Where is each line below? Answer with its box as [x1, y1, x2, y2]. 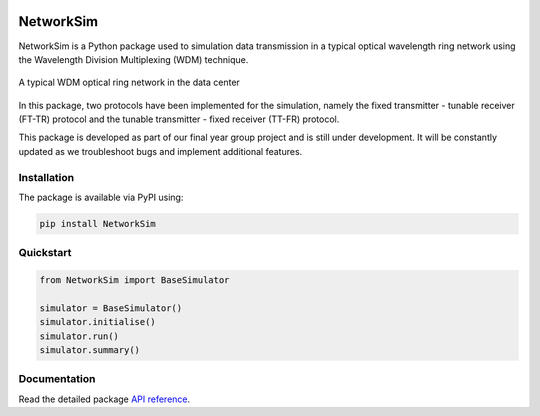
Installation [18, 170, 75, 184]
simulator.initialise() [39, 316, 157, 328]
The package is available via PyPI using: [18, 191, 184, 203]
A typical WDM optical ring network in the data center [18, 76, 240, 89]
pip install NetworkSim [39, 218, 157, 229]
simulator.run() [39, 330, 120, 342]
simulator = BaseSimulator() [39, 302, 183, 314]
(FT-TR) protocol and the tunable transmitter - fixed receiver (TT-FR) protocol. [18, 113, 340, 125]
